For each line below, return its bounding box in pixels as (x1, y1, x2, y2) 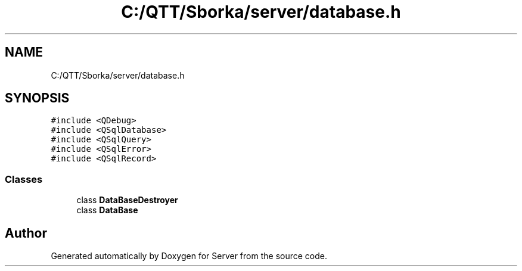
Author (5, 225, 47, 241)
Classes (5, 173, 43, 185)
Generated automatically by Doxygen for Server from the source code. (51, 251, 327, 261)
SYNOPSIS (5, 91, 70, 106)
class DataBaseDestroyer (76, 195, 178, 205)
